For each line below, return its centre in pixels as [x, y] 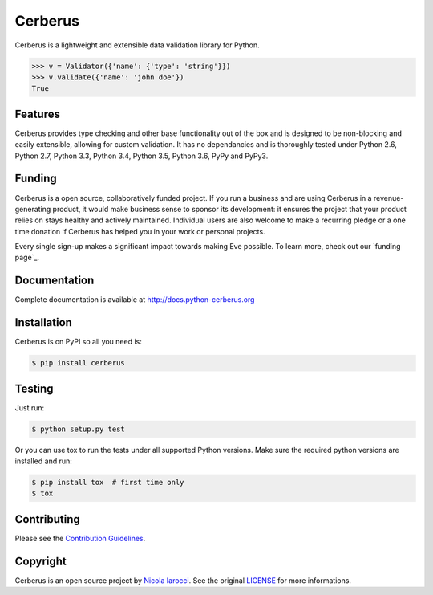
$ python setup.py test [79, 429]
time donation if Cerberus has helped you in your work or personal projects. [140, 231]
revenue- [388, 198]
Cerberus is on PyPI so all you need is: [78, 342]
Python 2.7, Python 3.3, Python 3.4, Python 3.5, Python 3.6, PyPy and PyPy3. [142, 156]
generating [33, 209]
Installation [43, 322]
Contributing [47, 519]
